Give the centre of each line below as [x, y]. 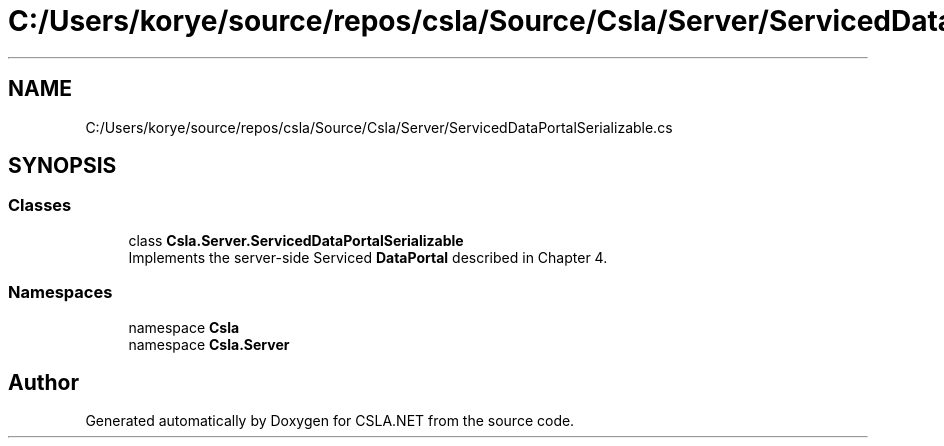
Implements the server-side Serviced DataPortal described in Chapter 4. [368, 257]
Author [43, 382]
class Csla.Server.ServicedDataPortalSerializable [296, 240]
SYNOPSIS [62, 166]
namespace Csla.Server [209, 344]
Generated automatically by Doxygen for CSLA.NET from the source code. [330, 421]
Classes [40, 205]
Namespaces [60, 292]
